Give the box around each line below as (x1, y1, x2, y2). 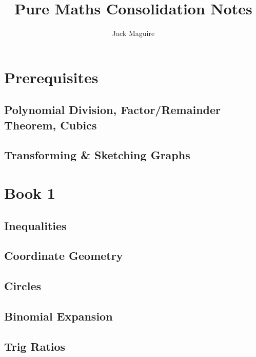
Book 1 (4, 182, 55, 203)
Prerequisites (4, 66, 99, 87)
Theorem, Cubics (4, 117, 97, 133)
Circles (4, 278, 42, 294)
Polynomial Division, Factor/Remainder (4, 102, 221, 118)
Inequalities (4, 217, 67, 233)
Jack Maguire (112, 28, 155, 39)
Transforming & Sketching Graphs (4, 147, 190, 163)
